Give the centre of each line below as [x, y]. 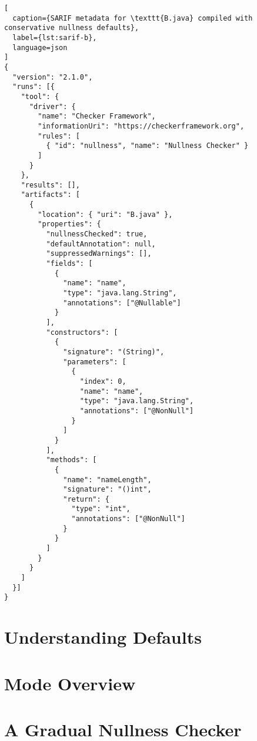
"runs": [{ [34, 87]
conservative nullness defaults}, [72, 28]
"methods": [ [71, 460]
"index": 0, [103, 381]
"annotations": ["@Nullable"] [122, 303]
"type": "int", [101, 509]
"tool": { [40, 96]
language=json [40, 47]
